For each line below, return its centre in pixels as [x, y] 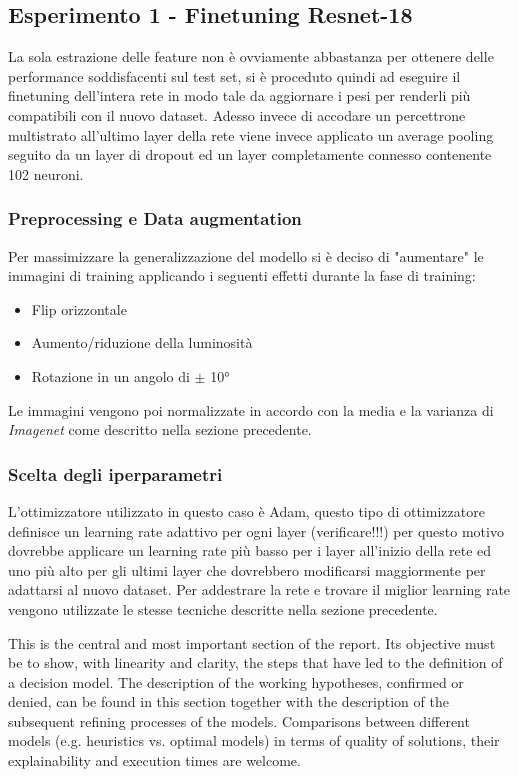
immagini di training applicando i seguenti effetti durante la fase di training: [242, 275]
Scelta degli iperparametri [115, 473]
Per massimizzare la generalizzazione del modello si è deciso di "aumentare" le [246, 255]
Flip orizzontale [79, 308]
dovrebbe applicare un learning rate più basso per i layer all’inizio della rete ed [250, 550]
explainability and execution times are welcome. [154, 760]
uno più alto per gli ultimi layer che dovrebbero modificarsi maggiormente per [247, 569]
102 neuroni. [46, 173]
